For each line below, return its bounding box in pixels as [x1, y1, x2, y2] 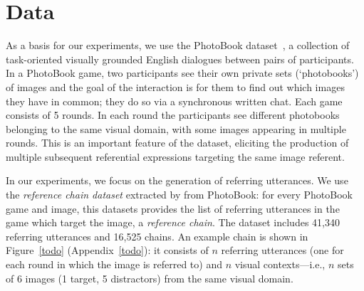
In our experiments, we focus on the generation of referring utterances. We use [6, 173, 348, 188]
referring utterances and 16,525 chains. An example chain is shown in [6, 228, 308, 243]
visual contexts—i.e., [234, 257, 326, 272]
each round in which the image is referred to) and [6, 257, 222, 272]
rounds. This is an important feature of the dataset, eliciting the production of [6, 135, 349, 150]
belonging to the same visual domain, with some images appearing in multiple [6, 121, 346, 136]
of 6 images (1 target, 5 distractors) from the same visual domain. [6, 270, 293, 285]
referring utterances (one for [221, 243, 344, 258]
